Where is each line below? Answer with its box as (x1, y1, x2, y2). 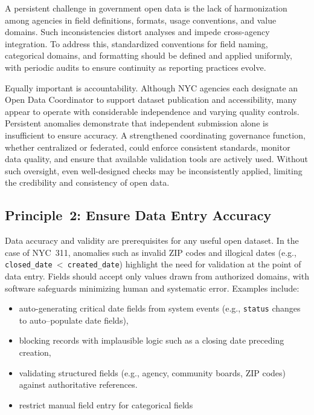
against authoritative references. (19, 378, 138, 391)
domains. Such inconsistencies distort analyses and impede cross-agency (5, 25, 270, 38)
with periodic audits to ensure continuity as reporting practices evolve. (5, 60, 266, 73)
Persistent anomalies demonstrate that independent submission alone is (5, 117, 269, 129)
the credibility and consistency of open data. (5, 176, 170, 189)
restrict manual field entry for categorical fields (19, 398, 193, 411)
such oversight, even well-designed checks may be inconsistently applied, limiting (5, 164, 303, 177)
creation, (19, 345, 51, 358)
